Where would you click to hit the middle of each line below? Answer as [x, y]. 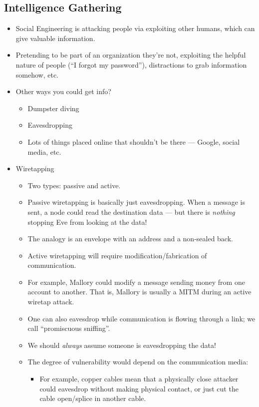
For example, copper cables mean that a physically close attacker [139, 379]
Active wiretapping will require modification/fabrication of [117, 255]
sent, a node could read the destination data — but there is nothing [131, 212]
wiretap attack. [51, 302]
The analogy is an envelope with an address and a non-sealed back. [130, 239]
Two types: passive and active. [74, 185]
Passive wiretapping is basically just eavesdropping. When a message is [136, 202]
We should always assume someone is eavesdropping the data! [122, 345]
